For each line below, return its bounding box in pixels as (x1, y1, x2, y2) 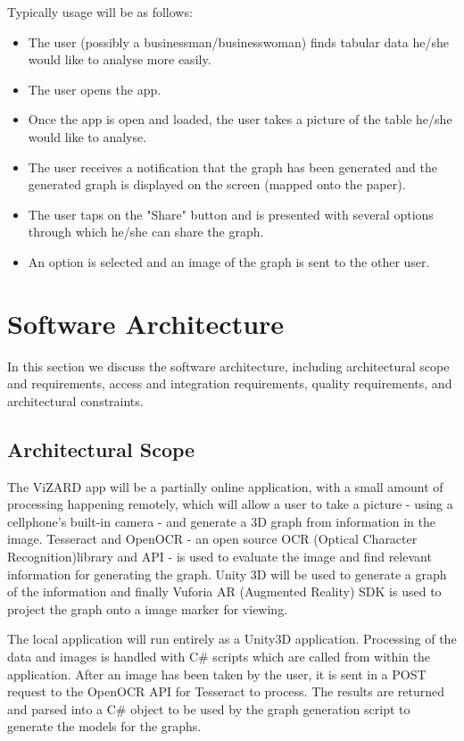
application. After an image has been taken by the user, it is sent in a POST (7, 664, 427, 683)
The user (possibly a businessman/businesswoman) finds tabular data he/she (28, 32, 449, 51)
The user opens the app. (28, 79, 162, 98)
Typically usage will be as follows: (7, 3, 193, 21)
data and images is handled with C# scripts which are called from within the (7, 646, 431, 665)
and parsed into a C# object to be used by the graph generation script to (7, 699, 410, 718)
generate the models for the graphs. (7, 717, 202, 736)
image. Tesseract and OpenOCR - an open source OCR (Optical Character (7, 529, 418, 548)
